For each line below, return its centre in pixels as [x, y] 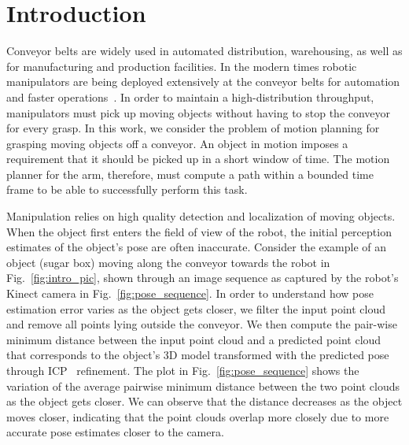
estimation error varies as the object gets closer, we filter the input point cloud [196, 308]
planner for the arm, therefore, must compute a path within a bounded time [190, 174]
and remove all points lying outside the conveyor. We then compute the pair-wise [202, 324]
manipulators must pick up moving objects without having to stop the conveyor [199, 112]
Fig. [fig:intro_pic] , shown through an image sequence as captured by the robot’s [203, 278]
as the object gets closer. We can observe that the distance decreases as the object [204, 401]
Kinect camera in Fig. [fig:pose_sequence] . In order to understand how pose [190, 293]
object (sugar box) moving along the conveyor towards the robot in [168, 262]
